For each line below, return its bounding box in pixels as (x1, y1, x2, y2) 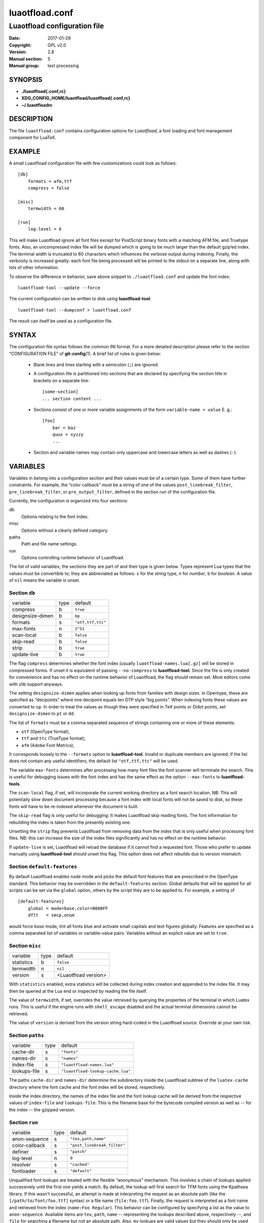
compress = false (27, 185, 69, 191)
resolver (12, 1161, 31, 1168)
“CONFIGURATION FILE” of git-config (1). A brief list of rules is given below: (9, 350, 161, 357)
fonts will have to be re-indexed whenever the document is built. (9, 803, 139, 809)
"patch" (70, 1149, 88, 1155)
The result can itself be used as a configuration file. (9, 318, 113, 324)
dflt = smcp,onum (27, 912, 75, 918)
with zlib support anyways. (9, 681, 64, 687)
